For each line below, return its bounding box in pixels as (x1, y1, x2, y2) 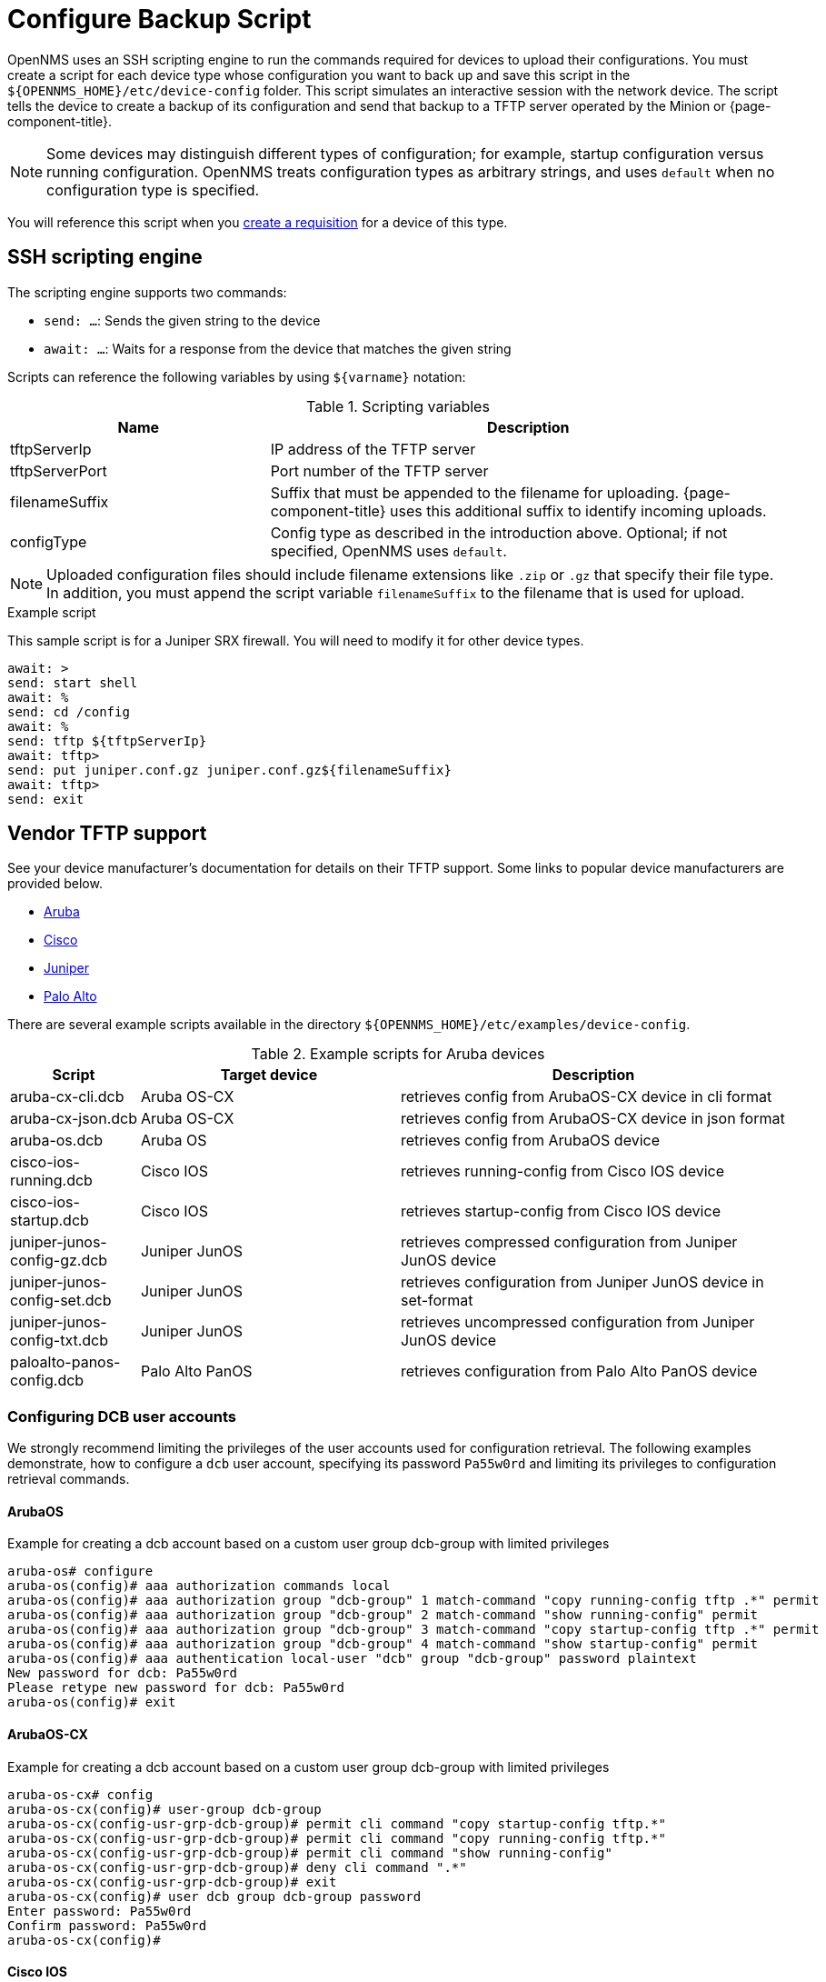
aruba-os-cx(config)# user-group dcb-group (7, 1801, 322, 1817)
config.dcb (10, 1371, 85, 1390)
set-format (400, 1291, 473, 1310)
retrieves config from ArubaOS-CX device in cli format (400, 1087, 772, 1106)
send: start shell (7, 675, 138, 690)
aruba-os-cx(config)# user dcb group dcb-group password (7, 1888, 422, 1904)
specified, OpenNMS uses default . (270, 541, 507, 560)
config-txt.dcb (10, 1331, 109, 1350)
